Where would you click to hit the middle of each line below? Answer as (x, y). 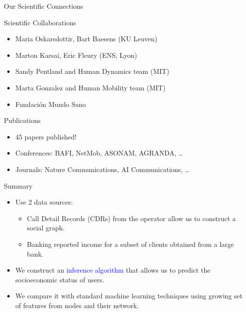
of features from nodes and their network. (77, 305)
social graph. (46, 228)
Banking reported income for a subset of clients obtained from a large (131, 244)
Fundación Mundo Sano (51, 104)
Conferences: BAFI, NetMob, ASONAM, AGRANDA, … (99, 153)
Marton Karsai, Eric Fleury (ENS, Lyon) (76, 55)
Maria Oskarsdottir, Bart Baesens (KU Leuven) (86, 39)
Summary (18, 185)
